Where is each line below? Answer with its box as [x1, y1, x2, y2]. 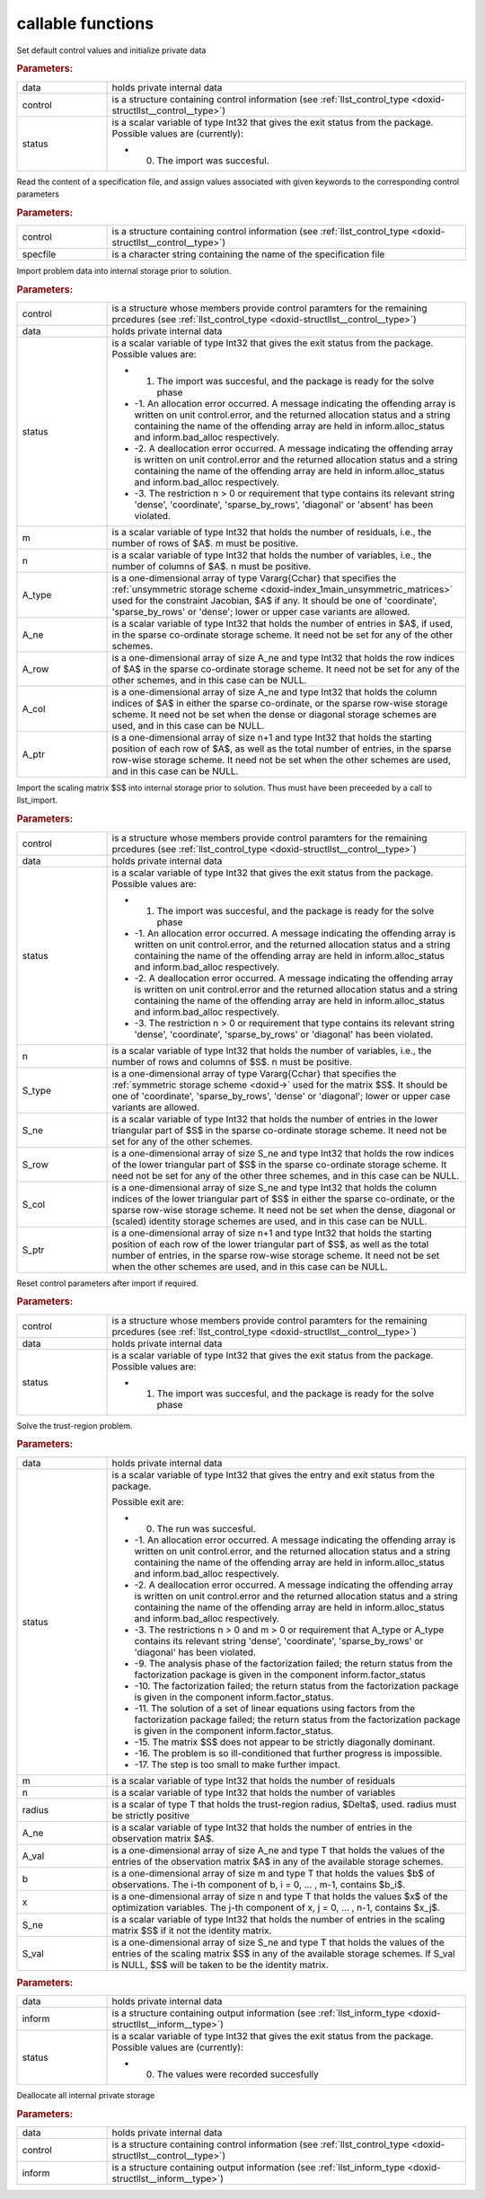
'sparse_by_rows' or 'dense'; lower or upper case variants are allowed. [111, 606, 410, 619]
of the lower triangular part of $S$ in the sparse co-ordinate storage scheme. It [111, 1158, 447, 1171]
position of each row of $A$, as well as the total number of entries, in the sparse [111, 743, 453, 755]
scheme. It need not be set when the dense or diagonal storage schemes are [111, 708, 437, 721]
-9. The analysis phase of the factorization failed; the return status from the [134, 1657, 454, 1669]
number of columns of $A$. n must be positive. [111, 560, 312, 573]
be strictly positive [111, 1809, 190, 1822]
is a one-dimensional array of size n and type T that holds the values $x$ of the [111, 1890, 448, 1903]
